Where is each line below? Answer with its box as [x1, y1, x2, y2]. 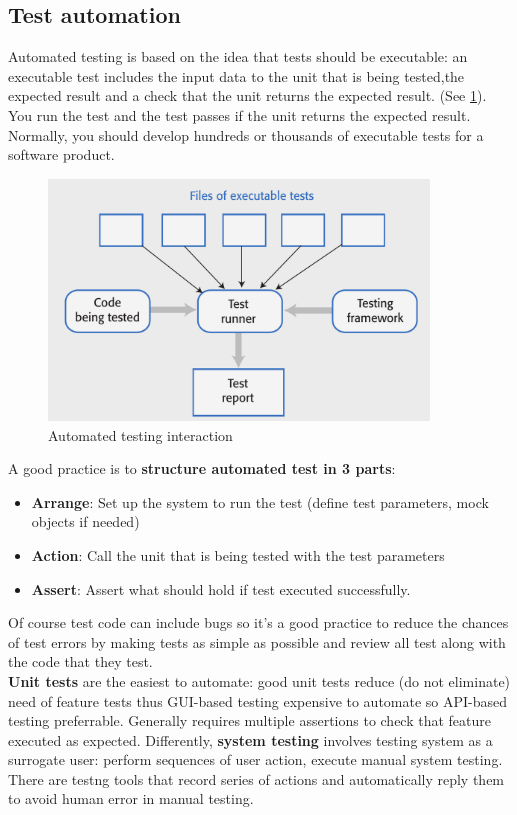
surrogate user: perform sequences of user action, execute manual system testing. [8, 749, 503, 770]
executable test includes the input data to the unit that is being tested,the [8, 65, 465, 86]
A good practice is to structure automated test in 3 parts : [8, 458, 396, 479]
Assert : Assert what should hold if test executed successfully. [31, 578, 411, 599]
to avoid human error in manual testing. [8, 788, 254, 809]
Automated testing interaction [48, 424, 233, 445]
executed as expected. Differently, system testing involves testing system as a [8, 729, 493, 750]
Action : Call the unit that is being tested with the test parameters [31, 544, 445, 565]
